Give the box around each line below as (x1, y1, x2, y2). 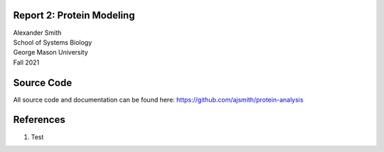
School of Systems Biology (13, 38, 92, 46)
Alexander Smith (13, 28, 62, 37)
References (13, 114, 65, 126)
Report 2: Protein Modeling (13, 9, 135, 21)
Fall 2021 (13, 58, 40, 67)
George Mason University (13, 48, 88, 57)
